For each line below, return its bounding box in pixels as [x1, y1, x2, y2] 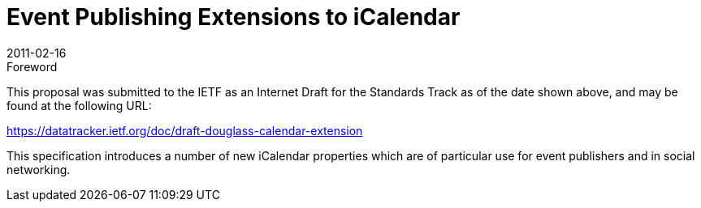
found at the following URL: [6, 98, 152, 112]
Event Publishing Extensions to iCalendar [6, 3, 461, 31]
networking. [6, 162, 71, 176]
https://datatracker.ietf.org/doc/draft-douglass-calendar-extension [6, 123, 363, 138]
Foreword [6, 59, 58, 74]
